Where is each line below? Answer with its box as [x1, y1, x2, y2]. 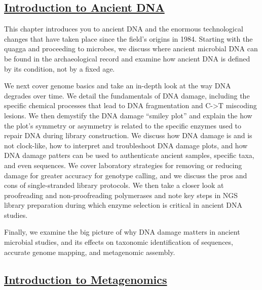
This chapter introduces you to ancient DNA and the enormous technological [4, 23, 243, 34]
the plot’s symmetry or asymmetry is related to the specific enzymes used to [4, 120, 242, 131]
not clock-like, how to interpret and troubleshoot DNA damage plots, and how [4, 140, 248, 150]
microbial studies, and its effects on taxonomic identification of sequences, [4, 237, 233, 247]
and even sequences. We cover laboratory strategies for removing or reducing [4, 159, 242, 170]
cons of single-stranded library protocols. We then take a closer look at [4, 180, 224, 190]
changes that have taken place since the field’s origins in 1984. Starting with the [4, 33, 253, 44]
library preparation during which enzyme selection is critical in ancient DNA [4, 200, 242, 210]
